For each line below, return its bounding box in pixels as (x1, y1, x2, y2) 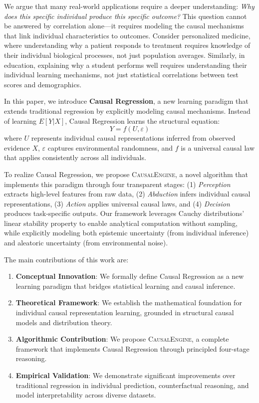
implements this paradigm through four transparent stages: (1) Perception (4, 179, 231, 189)
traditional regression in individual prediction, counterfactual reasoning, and (15, 380, 249, 390)
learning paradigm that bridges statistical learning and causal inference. (15, 280, 236, 291)
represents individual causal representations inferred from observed (31, 133, 236, 143)
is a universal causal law (181, 142, 255, 153)
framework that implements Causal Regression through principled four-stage (15, 343, 250, 354)
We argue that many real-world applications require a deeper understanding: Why (4, 1, 255, 11)
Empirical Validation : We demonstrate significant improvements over (15, 370, 236, 380)
